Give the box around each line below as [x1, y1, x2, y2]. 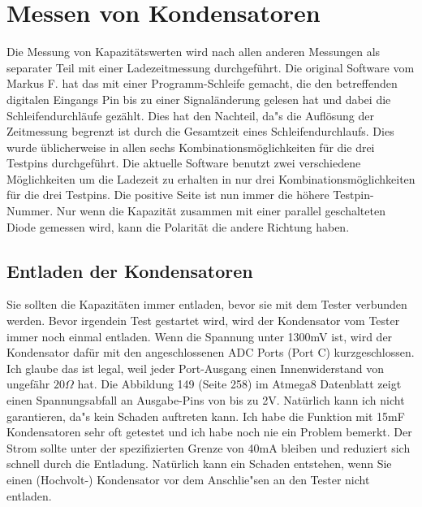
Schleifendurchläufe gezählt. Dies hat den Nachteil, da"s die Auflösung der [6, 106, 374, 123]
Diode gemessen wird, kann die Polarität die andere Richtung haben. [6, 218, 350, 235]
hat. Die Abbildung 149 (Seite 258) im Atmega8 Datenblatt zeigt [77, 375, 402, 392]
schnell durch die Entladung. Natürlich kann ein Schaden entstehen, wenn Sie [6, 455, 392, 472]
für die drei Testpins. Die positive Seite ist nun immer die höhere [6, 186, 329, 203]
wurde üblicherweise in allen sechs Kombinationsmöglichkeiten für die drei [6, 138, 375, 155]
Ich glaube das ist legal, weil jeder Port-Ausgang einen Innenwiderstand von [6, 359, 384, 376]
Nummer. [6, 202, 54, 219]
